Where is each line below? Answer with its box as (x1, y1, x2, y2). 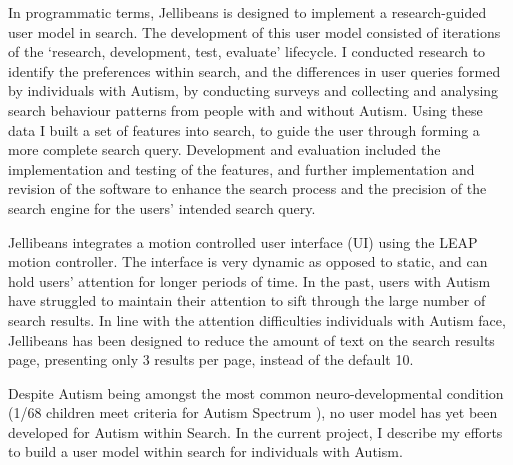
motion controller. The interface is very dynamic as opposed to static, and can (8, 251, 488, 272)
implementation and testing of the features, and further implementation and (8, 158, 475, 179)
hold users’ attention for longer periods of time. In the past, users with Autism (8, 270, 491, 291)
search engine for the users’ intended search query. (8, 197, 316, 218)
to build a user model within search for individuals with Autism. (8, 441, 403, 462)
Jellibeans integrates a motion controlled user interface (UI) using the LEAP (8, 231, 478, 252)
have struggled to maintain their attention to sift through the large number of (8, 290, 486, 311)
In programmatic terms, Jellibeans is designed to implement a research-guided (8, 2, 487, 22)
